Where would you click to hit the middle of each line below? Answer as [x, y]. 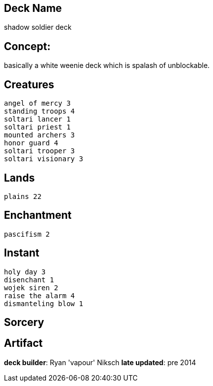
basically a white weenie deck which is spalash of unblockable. [107, 65]
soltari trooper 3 [40, 151]
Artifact [23, 343]
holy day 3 [25, 272]
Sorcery [24, 322]
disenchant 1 [29, 280]
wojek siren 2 [31, 288]
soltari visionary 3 [44, 159]
